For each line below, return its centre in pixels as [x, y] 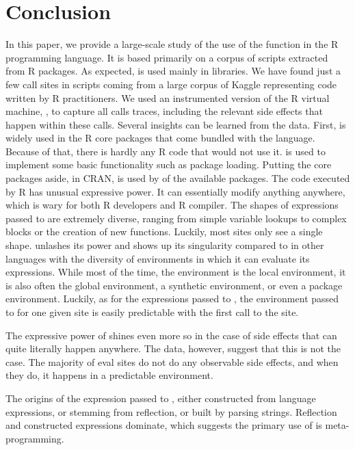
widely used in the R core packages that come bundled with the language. [160, 138]
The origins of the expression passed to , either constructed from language [161, 398]
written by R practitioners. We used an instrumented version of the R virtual [168, 97]
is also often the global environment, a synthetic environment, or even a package [174, 285]
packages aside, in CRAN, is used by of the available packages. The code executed [178, 178]
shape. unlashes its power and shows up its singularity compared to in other [165, 245]
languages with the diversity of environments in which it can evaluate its [158, 258]
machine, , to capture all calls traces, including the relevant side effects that [164, 111]
